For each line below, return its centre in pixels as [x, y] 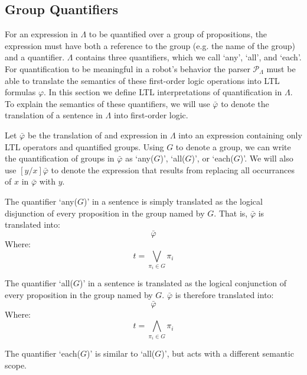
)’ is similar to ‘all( [121, 353]
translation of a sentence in [54, 115]
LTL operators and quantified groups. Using [84, 146]
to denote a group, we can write [233, 146]
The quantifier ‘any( [41, 201]
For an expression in [41, 34]
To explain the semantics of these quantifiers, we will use [107, 103]
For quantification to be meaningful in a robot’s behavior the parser [128, 68]
